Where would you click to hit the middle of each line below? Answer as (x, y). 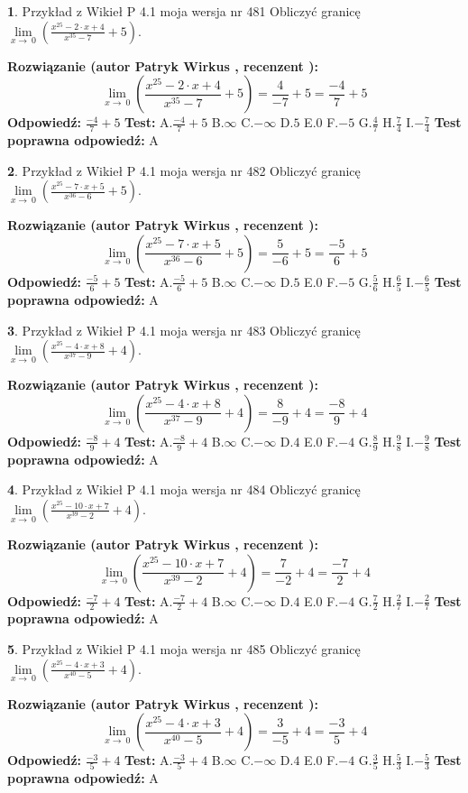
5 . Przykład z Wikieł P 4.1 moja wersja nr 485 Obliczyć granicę (184, 648)
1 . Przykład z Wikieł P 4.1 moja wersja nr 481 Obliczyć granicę (184, 11)
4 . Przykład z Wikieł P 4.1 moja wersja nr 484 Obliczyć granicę (184, 489)
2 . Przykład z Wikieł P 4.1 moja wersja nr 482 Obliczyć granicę (184, 170)
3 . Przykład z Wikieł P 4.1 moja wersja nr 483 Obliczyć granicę (184, 330)
